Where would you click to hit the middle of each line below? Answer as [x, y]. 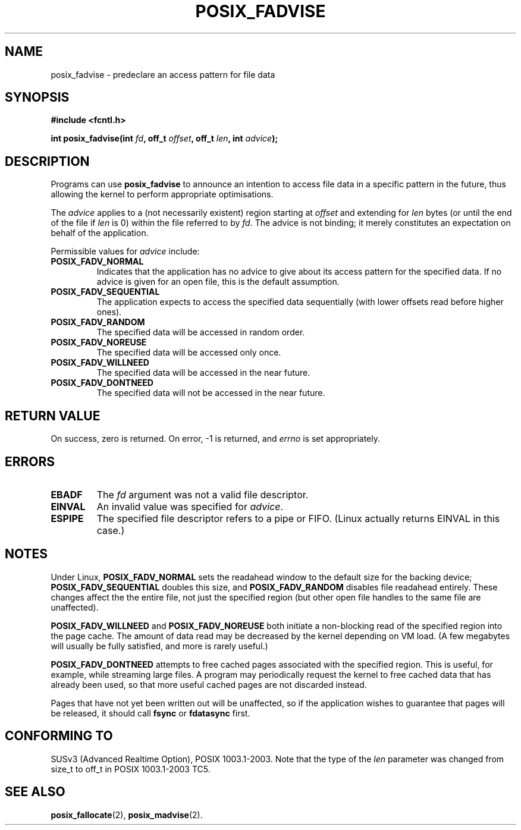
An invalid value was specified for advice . [190, 506]
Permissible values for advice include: [125, 251]
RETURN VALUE [53, 416]
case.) [111, 530]
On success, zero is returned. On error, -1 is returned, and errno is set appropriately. [215, 439]
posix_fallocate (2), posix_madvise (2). [127, 815]
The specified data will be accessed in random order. [201, 332]
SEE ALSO [35, 792]
